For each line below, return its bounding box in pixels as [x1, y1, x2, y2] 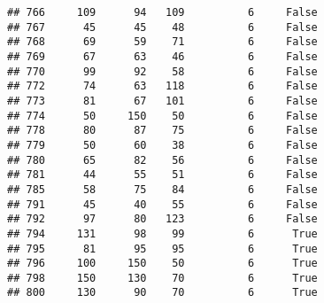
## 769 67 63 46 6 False [7, 50, 318, 63]
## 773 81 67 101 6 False [7, 94, 318, 107]
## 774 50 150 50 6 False [7, 109, 318, 122]
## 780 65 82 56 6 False [7, 153, 318, 167]
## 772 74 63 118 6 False [7, 80, 318, 93]
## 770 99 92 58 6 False [7, 65, 318, 78]
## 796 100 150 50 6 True [7, 257, 318, 270]
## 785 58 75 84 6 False [7, 183, 318, 196]
